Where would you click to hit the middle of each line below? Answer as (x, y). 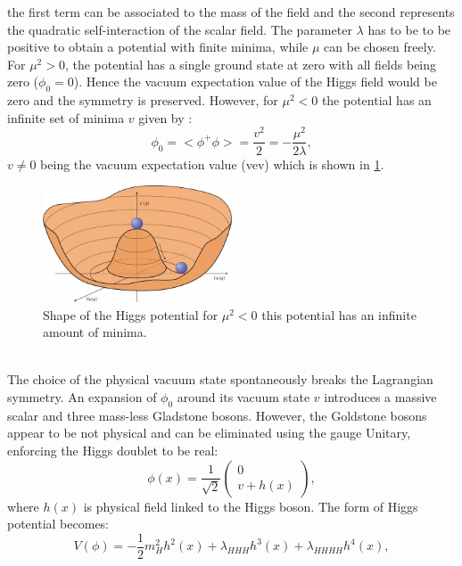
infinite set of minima (66, 117)
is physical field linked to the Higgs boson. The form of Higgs (251, 506)
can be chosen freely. (380, 47)
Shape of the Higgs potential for (131, 314)
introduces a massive (380, 397)
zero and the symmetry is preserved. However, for (143, 100)
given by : (165, 117)
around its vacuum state (243, 397)
